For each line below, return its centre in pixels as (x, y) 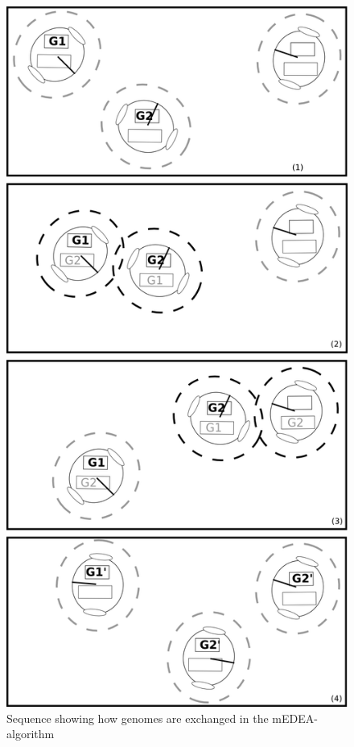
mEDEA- (295, 718)
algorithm (31, 734)
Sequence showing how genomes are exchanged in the (138, 718)
